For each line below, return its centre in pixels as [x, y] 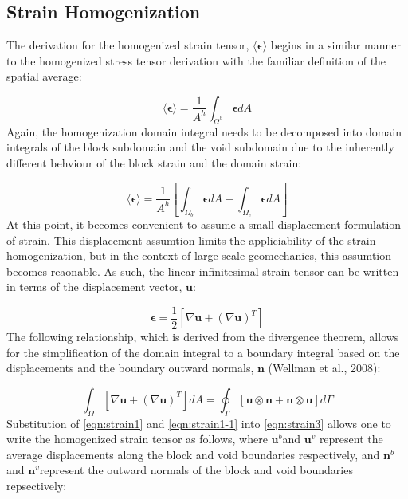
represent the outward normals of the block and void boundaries [196, 470]
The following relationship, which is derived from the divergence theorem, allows [203, 336]
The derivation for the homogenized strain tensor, [128, 45]
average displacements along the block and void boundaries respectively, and [193, 454]
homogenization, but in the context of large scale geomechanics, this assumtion [199, 255]
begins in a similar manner [335, 45]
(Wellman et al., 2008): [324, 368]
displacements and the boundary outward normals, [130, 368]
